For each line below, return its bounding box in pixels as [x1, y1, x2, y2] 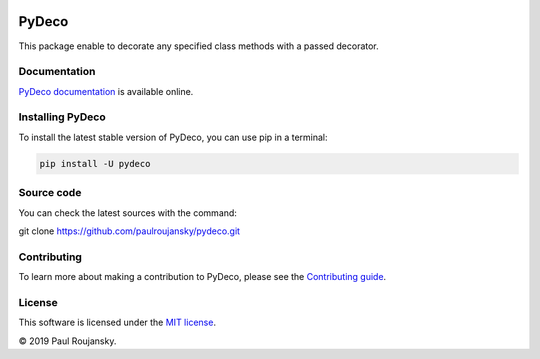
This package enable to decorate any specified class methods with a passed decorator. [18, 40, 379, 52]
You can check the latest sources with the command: [18, 206, 237, 219]
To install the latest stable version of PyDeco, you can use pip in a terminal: [18, 131, 329, 143]
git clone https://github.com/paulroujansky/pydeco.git [18, 225, 240, 237]
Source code [18, 186, 82, 200]
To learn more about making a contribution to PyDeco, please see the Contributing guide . [18, 271, 387, 283]
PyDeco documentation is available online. [18, 85, 194, 97]
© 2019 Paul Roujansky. [18, 335, 117, 347]
